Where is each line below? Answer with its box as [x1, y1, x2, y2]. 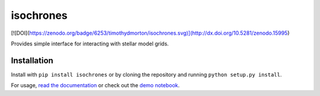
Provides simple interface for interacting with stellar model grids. [11, 40, 169, 47]
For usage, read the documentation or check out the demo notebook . [11, 82, 180, 89]
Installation [11, 55, 53, 65]
